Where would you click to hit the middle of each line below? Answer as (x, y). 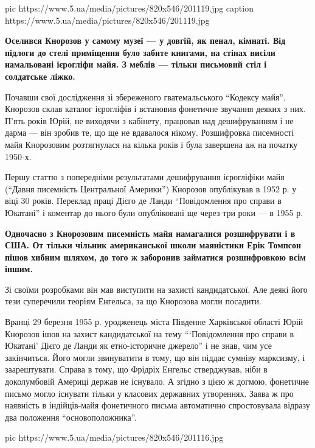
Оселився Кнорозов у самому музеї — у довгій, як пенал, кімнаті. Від (145, 40)
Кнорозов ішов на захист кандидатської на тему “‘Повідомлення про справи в (150, 333)
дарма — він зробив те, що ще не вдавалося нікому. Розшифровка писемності (150, 132)
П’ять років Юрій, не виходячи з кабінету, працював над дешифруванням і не (149, 120)
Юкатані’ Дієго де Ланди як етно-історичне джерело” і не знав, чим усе (138, 345)
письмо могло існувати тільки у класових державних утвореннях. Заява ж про (149, 393)
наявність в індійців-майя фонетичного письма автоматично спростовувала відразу (157, 405)
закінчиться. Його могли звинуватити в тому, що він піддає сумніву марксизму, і (155, 357)
